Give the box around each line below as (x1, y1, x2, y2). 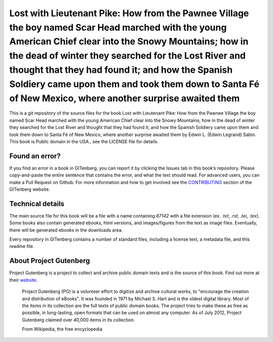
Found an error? (9, 152, 61, 160)
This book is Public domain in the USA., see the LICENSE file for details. (9, 138, 159, 144)
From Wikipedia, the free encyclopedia (22, 326, 103, 332)
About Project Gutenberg (9, 256, 90, 265)
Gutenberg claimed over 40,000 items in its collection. (22, 317, 135, 323)
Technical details (9, 199, 65, 208)
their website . (9, 277, 38, 283)
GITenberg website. (9, 186, 51, 192)
